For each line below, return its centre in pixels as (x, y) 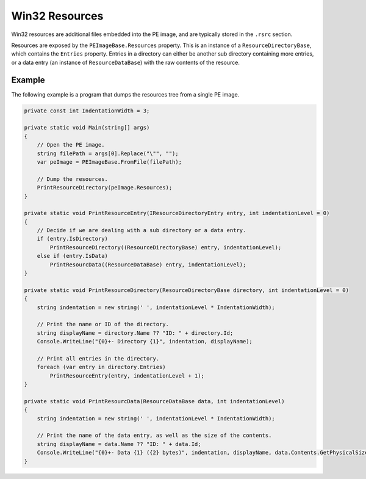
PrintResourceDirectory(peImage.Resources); (105, 188)
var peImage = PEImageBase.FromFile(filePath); (109, 162)
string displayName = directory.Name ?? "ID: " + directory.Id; (135, 333)
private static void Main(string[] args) (87, 128)
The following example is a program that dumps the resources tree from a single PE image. (125, 94)
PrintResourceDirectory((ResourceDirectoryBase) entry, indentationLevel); (166, 247)
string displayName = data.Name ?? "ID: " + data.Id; (119, 444)
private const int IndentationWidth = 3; (87, 111)
